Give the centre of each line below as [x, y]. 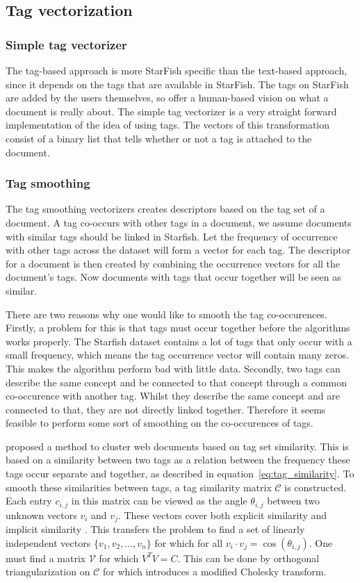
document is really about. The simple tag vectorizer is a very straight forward [171, 111]
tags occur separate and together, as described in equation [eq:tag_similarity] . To [180, 474]
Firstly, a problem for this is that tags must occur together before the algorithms [178, 328]
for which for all [189, 542]
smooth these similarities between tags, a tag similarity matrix [139, 487]
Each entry [29, 501]
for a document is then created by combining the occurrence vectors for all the [173, 263]
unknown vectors [41, 515]
